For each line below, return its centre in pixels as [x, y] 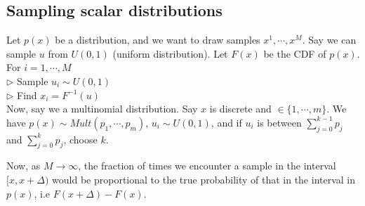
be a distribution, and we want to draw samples [158, 40]
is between [279, 122]
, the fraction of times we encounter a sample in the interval [207, 166]
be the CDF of [295, 53]
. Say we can [329, 40]
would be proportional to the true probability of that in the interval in [204, 179]
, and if [226, 122]
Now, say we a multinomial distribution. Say [102, 109]
